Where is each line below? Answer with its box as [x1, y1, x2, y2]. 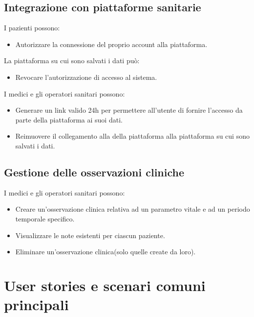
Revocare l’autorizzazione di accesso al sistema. [15, 72, 157, 82]
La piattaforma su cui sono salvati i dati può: [4, 55, 140, 66]
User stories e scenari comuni [4, 275, 206, 295]
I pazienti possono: [4, 23, 60, 33]
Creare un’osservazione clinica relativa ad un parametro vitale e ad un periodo [15, 204, 250, 214]
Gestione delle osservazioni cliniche [4, 164, 185, 179]
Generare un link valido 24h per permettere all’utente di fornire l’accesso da [15, 105, 243, 115]
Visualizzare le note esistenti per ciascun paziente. [15, 230, 165, 240]
